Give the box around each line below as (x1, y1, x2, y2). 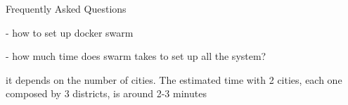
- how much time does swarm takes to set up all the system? (6, 49, 266, 63)
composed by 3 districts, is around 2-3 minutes (6, 86, 207, 101)
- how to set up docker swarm (6, 25, 134, 39)
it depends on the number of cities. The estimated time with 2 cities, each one (6, 72, 342, 87)
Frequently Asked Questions (6, 1, 127, 16)
